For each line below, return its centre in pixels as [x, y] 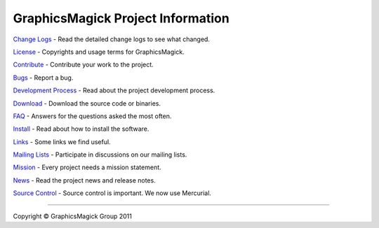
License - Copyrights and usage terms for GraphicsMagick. [99, 52]
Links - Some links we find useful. [62, 142]
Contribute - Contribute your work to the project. [83, 65]
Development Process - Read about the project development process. [114, 90]
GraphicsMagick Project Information [121, 18]
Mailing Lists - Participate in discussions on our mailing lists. [100, 155]
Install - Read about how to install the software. [81, 129]
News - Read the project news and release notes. [84, 180]
